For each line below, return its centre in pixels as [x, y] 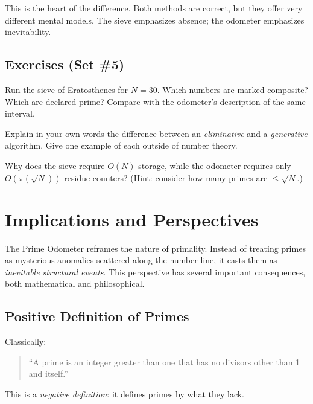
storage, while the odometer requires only [215, 165]
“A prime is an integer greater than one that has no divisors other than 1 [164, 361]
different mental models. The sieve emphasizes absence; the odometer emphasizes [155, 20]
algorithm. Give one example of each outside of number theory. [121, 145]
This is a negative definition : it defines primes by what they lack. [125, 394]
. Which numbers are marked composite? [232, 89]
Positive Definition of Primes [97, 316]
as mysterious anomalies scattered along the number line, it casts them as [141, 260]
